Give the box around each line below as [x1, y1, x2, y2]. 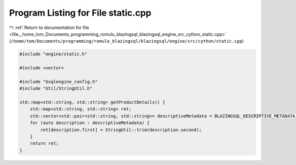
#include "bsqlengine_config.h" [19, 79, 98, 84]
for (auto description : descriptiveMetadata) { [30, 120, 150, 126]
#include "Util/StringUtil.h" [19, 86, 93, 91]
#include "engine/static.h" [19, 52, 87, 57]
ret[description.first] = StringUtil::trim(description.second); [40, 127, 202, 133]
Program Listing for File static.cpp [9, 7, 151, 18]
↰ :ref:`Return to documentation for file [9, 25, 89, 30]
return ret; [30, 140, 59, 146]
